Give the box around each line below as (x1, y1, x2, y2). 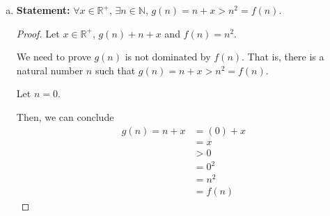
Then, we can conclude (16, 109, 114, 124)
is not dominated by (125, 49, 211, 64)
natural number (16, 63, 84, 77)
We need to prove (16, 49, 91, 64)
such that (95, 63, 136, 77)
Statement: (16, 3, 70, 17)
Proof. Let (16, 26, 60, 40)
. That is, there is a (242, 49, 324, 64)
